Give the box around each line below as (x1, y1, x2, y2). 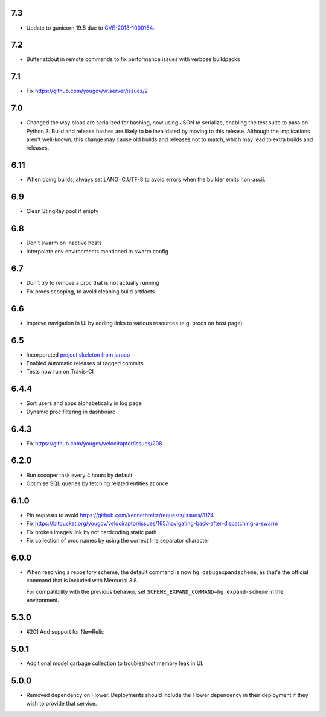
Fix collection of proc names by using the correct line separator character (26, 537, 209, 544)
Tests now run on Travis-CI (26, 368, 94, 375)
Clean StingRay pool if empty (26, 208, 99, 215)
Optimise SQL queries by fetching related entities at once (26, 480, 168, 487)
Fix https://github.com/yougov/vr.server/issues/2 (26, 88, 148, 95)
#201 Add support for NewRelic (26, 628, 104, 635)
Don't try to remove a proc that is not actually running (26, 279, 159, 287)
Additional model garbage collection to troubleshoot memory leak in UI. (26, 660, 204, 667)
